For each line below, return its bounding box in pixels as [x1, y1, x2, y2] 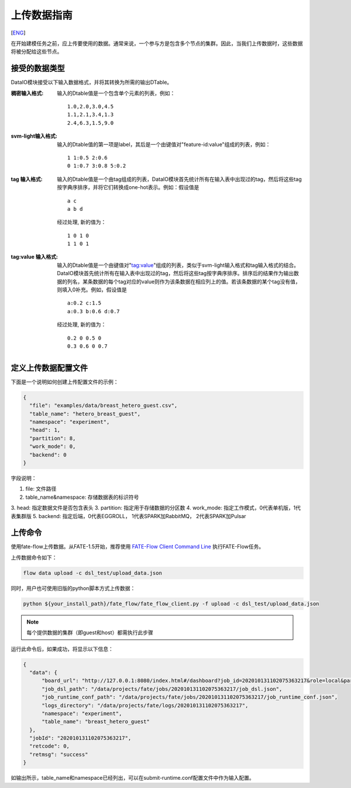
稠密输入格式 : [11, 90, 44, 97]
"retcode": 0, [29, 743, 70, 749]
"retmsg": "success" [29, 751, 88, 758]
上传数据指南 [11, 9, 73, 22]
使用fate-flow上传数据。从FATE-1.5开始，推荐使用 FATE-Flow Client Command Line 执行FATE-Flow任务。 [11, 543, 264, 550]
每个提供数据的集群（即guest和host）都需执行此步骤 [26, 629, 153, 636]
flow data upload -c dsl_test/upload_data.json [23, 570, 162, 576]
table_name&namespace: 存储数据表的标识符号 [25, 494, 139, 501]
